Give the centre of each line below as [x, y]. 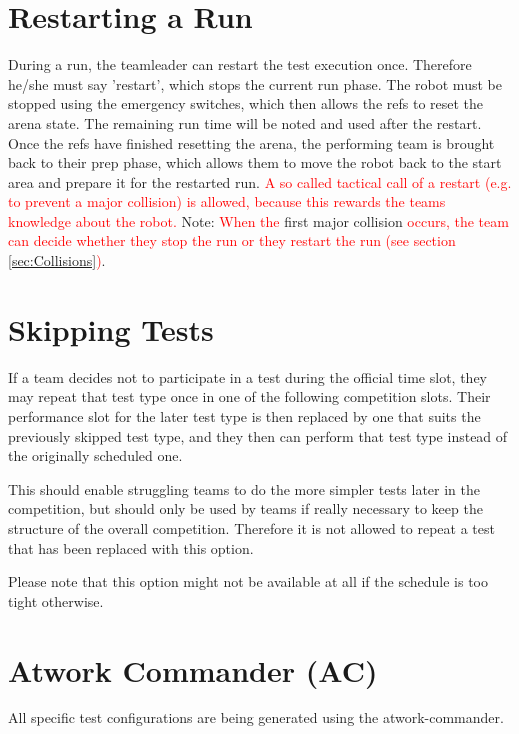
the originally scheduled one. [95, 455]
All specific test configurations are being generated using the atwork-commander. [256, 717]
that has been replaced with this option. [131, 547]
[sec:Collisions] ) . [57, 260]
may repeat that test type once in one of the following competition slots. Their [249, 396]
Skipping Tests [111, 328]
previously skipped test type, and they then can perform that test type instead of [258, 435]
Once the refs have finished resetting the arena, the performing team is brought [251, 142]
